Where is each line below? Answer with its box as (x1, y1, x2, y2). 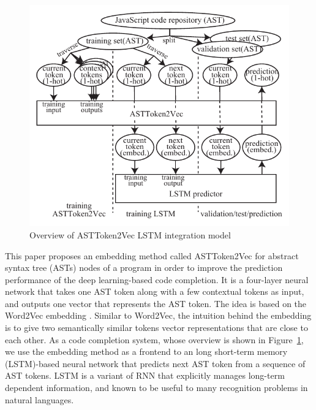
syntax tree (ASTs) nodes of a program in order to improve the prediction (5, 261, 283, 274)
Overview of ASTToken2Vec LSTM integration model (29, 228, 231, 241)
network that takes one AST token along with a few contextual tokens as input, (5, 285, 304, 298)
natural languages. (5, 393, 74, 406)
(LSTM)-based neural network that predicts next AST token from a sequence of (5, 357, 306, 370)
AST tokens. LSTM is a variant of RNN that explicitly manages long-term (5, 369, 285, 382)
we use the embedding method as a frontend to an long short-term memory (5, 345, 288, 358)
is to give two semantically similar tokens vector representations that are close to (5, 321, 308, 334)
